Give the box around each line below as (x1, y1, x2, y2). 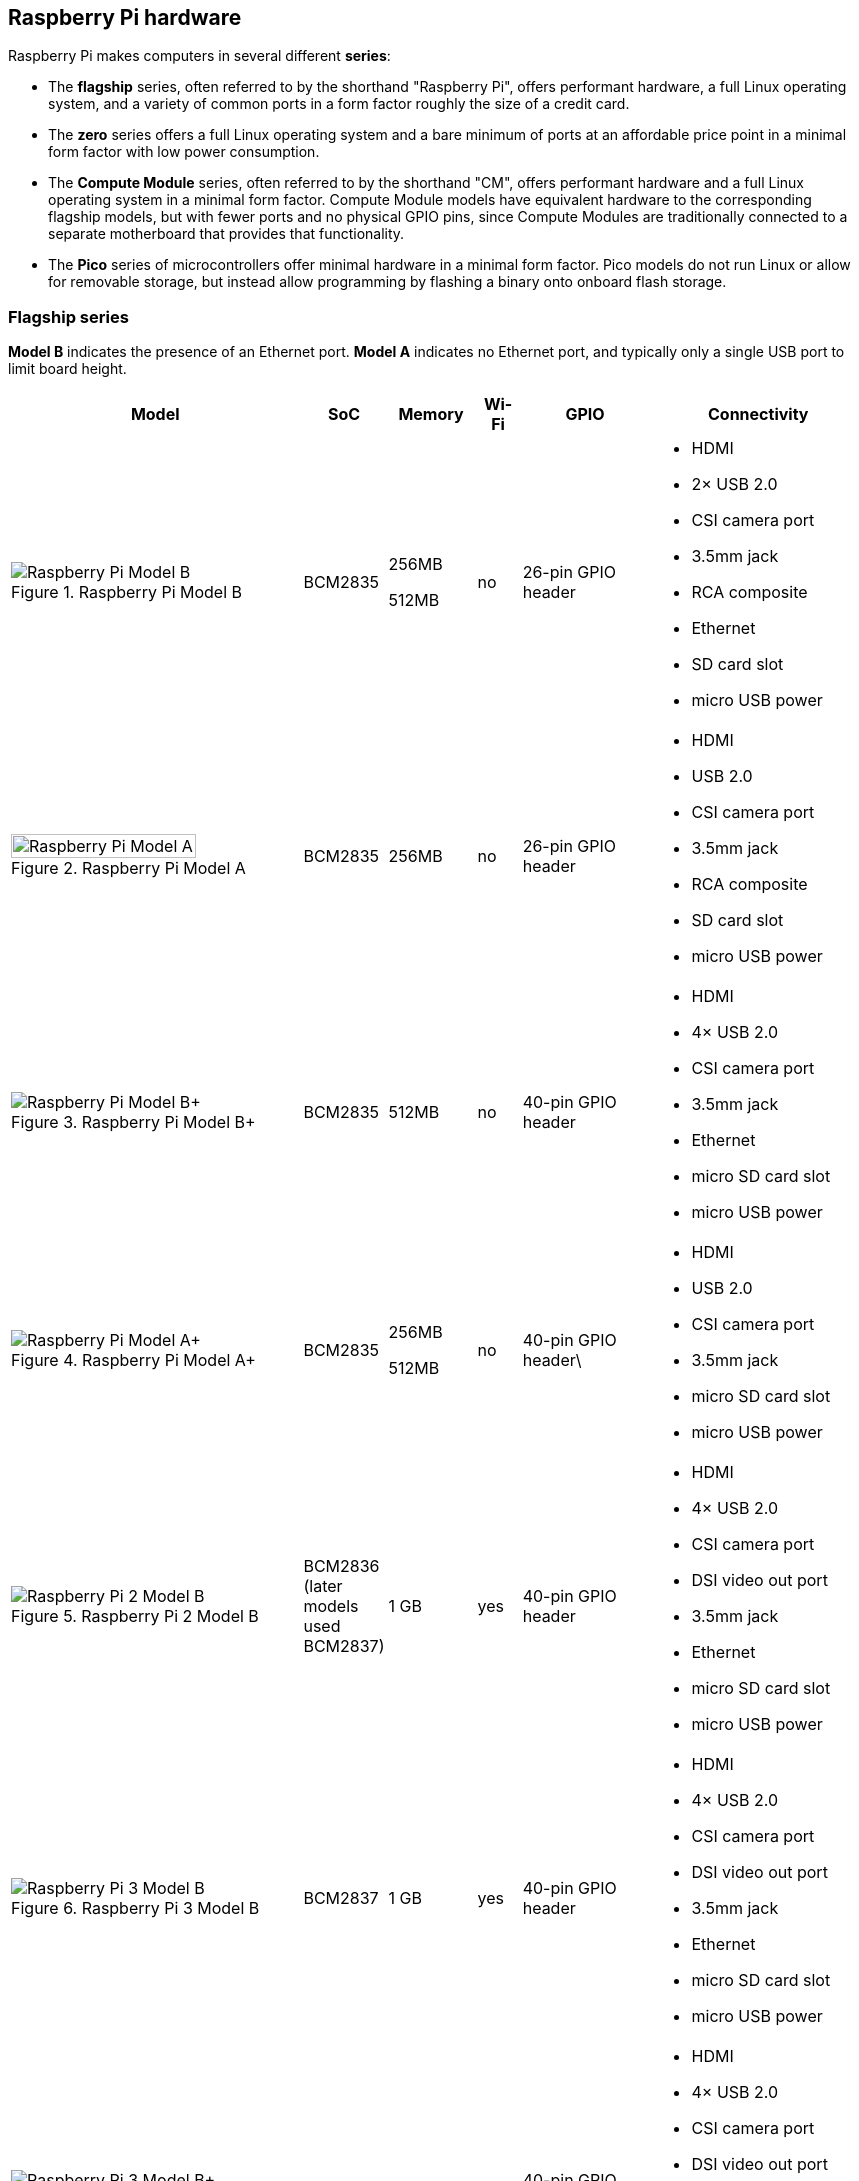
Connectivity (708, 404, 809, 425)
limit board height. (8, 360, 127, 378)
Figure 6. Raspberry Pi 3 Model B (11, 1898, 260, 1919)
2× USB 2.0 (691, 474, 778, 495)
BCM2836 (303, 1556, 380, 1577)
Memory (398, 404, 464, 425)
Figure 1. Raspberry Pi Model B (11, 582, 243, 603)
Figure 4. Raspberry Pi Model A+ (11, 1350, 256, 1371)
